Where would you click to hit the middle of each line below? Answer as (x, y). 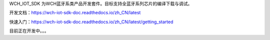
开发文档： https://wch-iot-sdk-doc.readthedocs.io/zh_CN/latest (75, 13)
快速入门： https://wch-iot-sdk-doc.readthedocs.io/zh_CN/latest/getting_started (91, 22)
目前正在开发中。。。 (29, 31)
